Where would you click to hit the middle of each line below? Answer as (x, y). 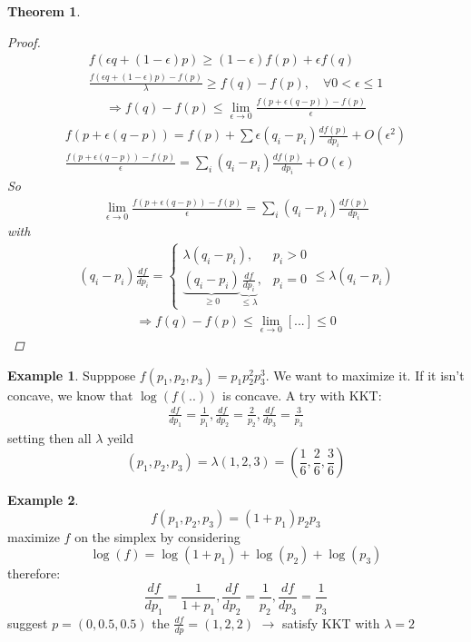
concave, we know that (70, 395)
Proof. (24, 41)
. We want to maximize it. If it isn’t (365, 375)
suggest (28, 622)
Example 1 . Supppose (72, 375)
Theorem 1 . (44, 11)
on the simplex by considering (157, 536)
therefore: (34, 573)
